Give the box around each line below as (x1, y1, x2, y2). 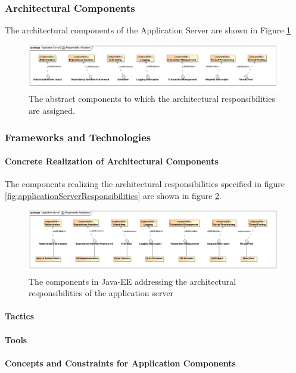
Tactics (5, 310, 35, 322)
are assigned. (29, 104, 75, 117)
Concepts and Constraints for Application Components (5, 356, 236, 369)
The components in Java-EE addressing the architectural (29, 275, 236, 287)
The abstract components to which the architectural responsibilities (29, 92, 275, 105)
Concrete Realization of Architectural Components (5, 155, 219, 167)
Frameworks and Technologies (5, 129, 151, 144)
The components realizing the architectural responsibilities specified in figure (5, 178, 285, 190)
